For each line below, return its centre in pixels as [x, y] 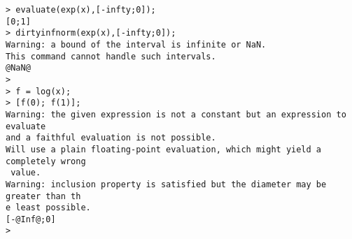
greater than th [43, 196]
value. [26, 173]
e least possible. [48, 208]
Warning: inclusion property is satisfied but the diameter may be [166, 184]
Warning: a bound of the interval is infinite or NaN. [136, 44]
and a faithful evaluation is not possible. [111, 138]
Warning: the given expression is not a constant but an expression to [176, 114]
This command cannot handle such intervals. [111, 56]
